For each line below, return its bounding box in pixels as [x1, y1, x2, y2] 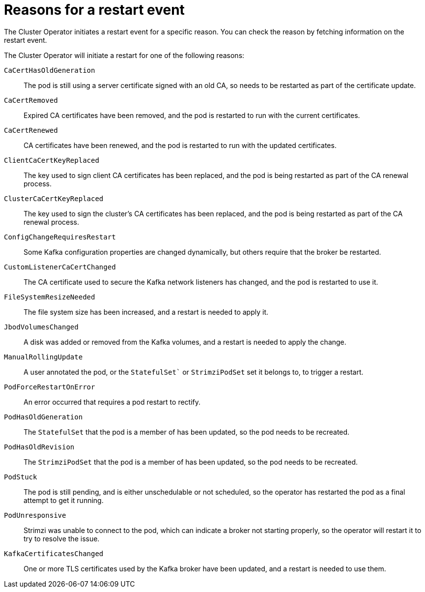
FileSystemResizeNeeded [4, 293, 95, 301]
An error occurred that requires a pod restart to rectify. [24, 397, 201, 406]
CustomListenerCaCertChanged [4, 263, 116, 271]
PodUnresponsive [4, 511, 66, 519]
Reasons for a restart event [4, 1, 185, 18]
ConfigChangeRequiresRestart [4, 233, 116, 241]
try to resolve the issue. [24, 534, 100, 543]
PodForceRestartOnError [4, 383, 95, 391]
